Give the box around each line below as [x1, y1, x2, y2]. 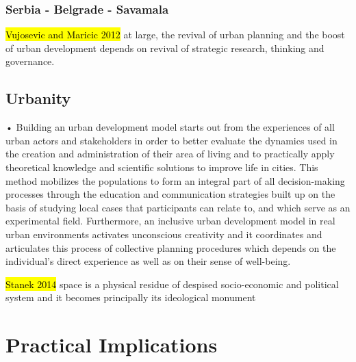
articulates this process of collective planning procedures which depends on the [5, 240, 336, 255]
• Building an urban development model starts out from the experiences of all [5, 120, 335, 134]
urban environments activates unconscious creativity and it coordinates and [5, 227, 322, 241]
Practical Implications [5, 331, 218, 359]
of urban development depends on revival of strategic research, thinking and [5, 40, 325, 55]
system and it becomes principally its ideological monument [5, 290, 256, 305]
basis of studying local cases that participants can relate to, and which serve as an [5, 200, 351, 214]
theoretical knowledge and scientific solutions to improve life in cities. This [5, 159, 318, 174]
